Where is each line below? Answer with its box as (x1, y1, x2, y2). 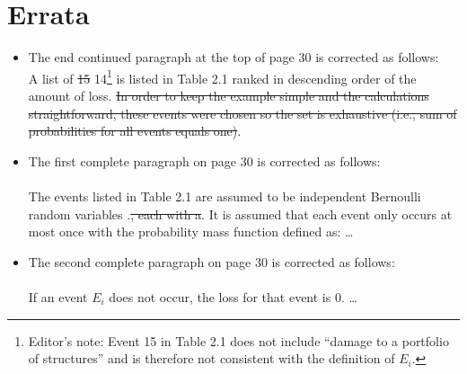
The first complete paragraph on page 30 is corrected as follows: (28, 151, 381, 170)
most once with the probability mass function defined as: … (28, 222, 354, 241)
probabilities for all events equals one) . (28, 121, 242, 140)
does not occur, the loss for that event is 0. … (109, 287, 357, 306)
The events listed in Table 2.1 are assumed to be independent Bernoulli (28, 186, 421, 205)
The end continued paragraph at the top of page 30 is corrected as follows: (28, 48, 439, 67)
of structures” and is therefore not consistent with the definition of (28, 349, 395, 368)
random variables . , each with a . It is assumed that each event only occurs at (28, 204, 453, 223)
